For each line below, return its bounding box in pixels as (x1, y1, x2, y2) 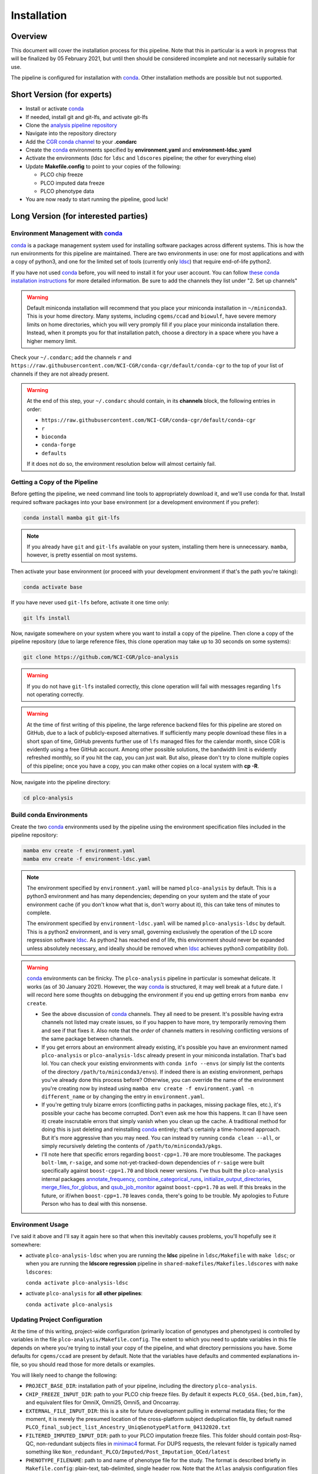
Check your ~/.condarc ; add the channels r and (11, 354, 132, 361)
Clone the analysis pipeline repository (25, 121, 117, 129)
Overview (11, 31, 48, 41)
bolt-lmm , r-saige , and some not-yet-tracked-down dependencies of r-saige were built (41, 1159, 264, 1166)
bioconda (41, 433, 67, 440)
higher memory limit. (26, 337, 77, 344)
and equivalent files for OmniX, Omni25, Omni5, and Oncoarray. (25, 1399, 180, 1406)
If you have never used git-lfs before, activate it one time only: (11, 598, 170, 606)
